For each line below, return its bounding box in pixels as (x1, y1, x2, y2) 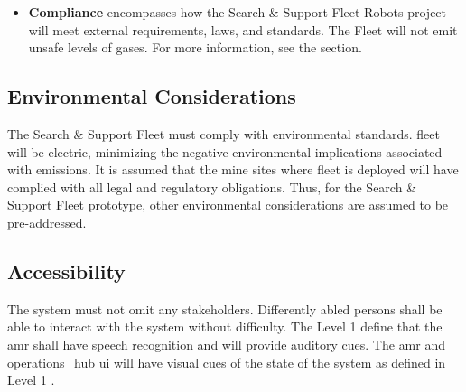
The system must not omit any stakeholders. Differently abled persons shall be (7, 299, 443, 318)
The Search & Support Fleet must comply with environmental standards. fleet (7, 124, 440, 143)
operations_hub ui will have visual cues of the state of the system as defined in (7, 352, 446, 371)
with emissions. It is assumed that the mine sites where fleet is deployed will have (7, 160, 459, 179)
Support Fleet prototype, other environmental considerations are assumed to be (7, 195, 449, 214)
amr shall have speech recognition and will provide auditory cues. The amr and (7, 334, 446, 353)
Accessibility (7, 257, 126, 285)
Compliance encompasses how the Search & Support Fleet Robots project (28, 3, 447, 21)
